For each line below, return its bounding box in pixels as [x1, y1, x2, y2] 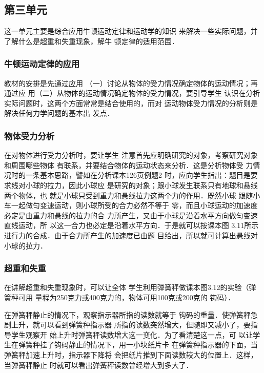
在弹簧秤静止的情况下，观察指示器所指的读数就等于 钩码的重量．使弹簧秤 [4, 309, 251, 320]
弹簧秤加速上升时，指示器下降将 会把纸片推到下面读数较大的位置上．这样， [4, 349, 258, 360]
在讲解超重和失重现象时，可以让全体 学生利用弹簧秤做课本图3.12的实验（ [4, 282, 249, 293]
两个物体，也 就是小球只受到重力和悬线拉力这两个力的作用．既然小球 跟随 [4, 190, 253, 200]
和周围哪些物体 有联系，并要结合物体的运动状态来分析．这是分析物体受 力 [4, 159, 253, 170]
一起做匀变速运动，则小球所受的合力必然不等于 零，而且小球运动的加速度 [11, 200, 258, 211]
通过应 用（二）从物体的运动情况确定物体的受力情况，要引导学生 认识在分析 [4, 88, 260, 98]
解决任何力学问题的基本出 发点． [4, 108, 114, 118]
